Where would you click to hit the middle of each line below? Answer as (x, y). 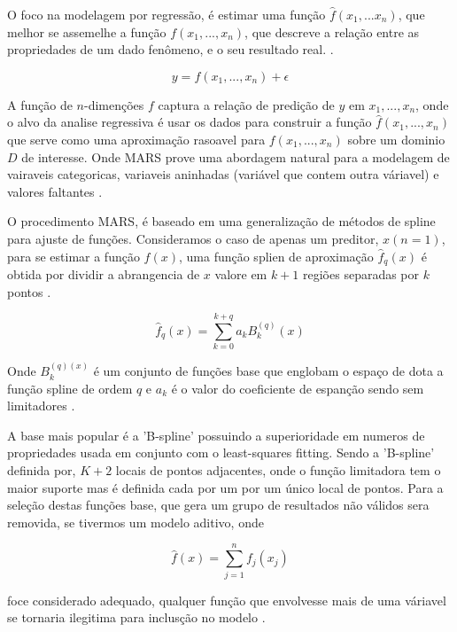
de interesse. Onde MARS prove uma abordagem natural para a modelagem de (236, 156)
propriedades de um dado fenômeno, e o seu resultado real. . (170, 49)
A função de (40, 104)
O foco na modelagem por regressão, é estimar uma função (167, 14)
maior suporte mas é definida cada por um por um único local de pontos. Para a (225, 487)
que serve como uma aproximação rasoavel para (136, 139)
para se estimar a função (74, 256)
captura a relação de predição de (246, 104)
